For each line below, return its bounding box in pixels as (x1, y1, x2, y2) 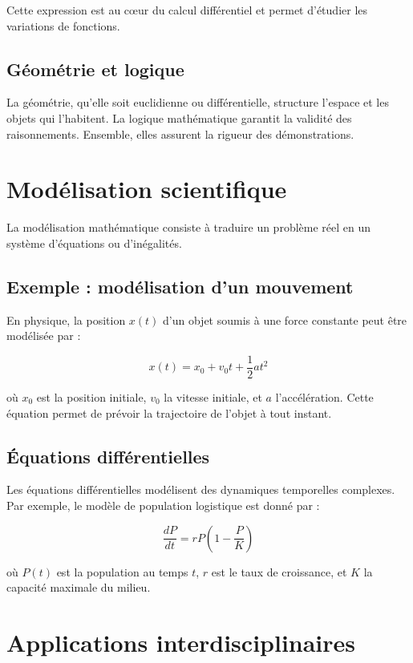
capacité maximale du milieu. (6, 579, 151, 596)
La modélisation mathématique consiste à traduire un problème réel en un (6, 219, 371, 236)
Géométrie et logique (6, 56, 184, 81)
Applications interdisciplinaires (6, 625, 356, 658)
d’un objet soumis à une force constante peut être (163, 311, 407, 328)
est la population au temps (56, 563, 188, 580)
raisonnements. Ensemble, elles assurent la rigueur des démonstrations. (6, 125, 354, 142)
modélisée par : (6, 327, 81, 344)
